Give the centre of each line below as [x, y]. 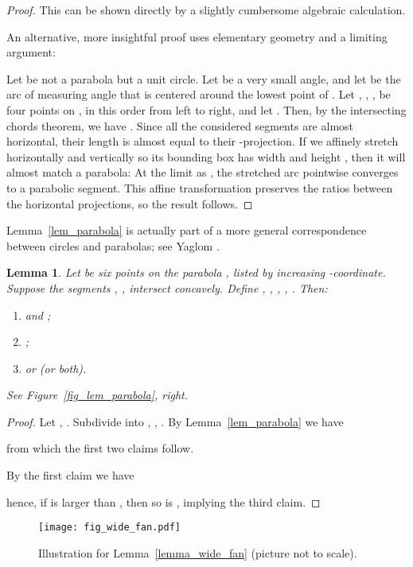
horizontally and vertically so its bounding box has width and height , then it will [206, 156]
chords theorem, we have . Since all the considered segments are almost [180, 125]
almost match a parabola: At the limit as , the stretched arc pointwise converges [203, 172]
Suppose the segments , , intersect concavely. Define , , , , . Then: [167, 287]
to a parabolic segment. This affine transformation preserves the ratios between [200, 187]
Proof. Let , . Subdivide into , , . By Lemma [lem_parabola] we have [175, 421]
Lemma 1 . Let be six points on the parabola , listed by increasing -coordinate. [196, 272]
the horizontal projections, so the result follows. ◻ [130, 203]
